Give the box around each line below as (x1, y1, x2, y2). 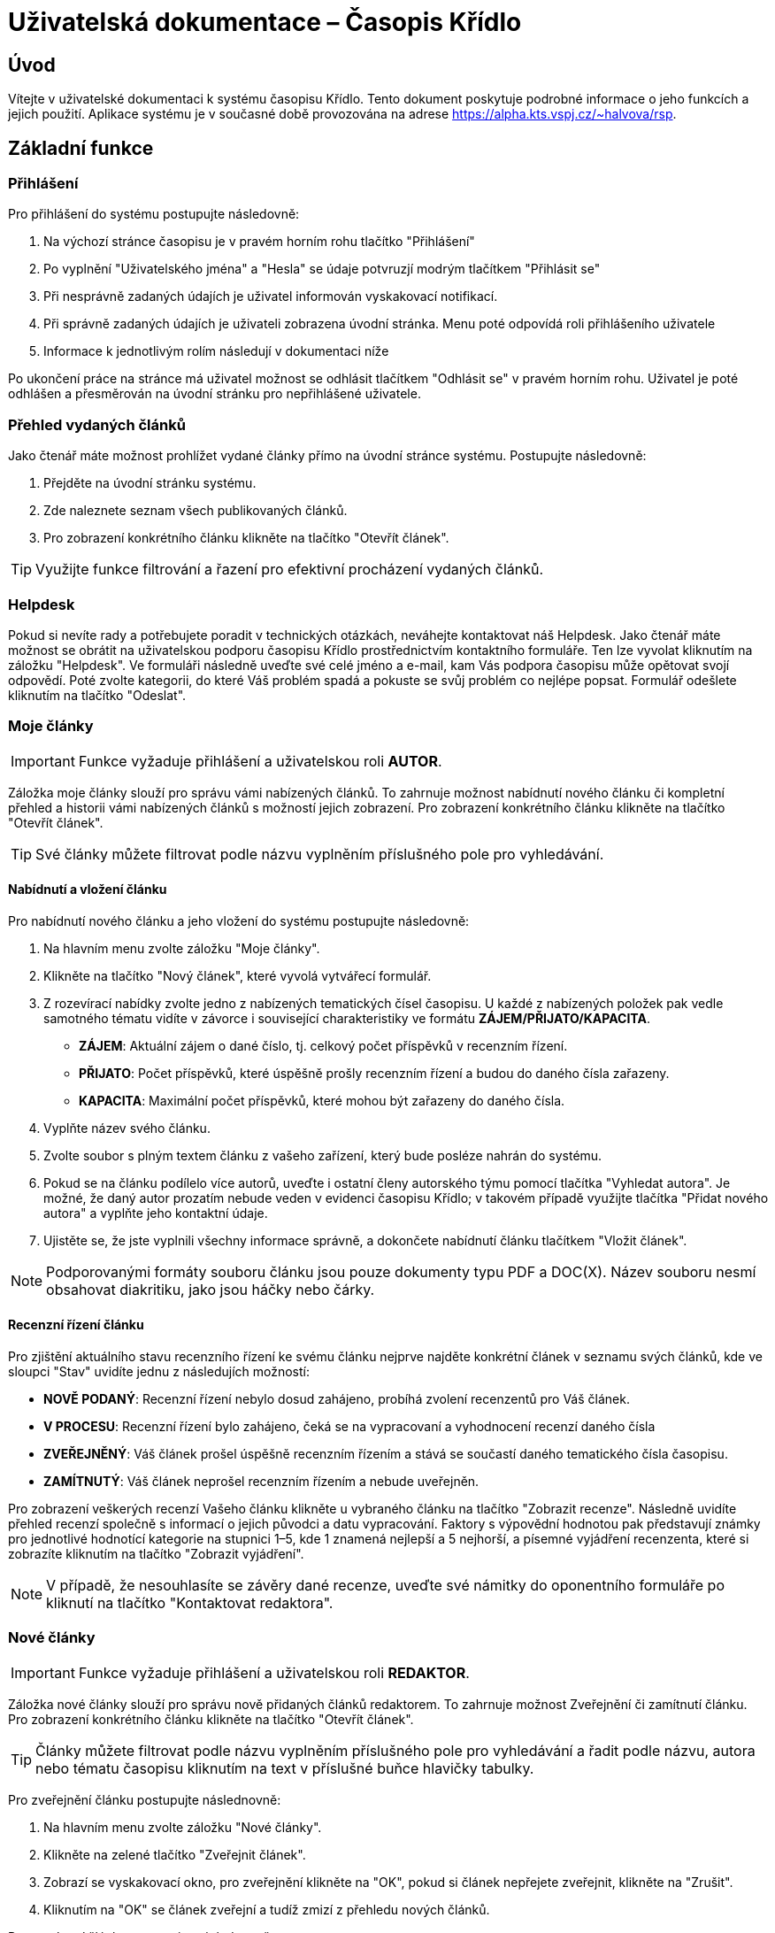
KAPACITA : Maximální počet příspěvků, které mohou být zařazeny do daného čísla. (79, 1092, 565, 1108)
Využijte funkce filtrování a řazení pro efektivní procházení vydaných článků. (35, 560, 544, 579)
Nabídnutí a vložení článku (8, 882, 167, 897)
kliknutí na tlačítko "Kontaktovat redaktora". (46, 1594, 334, 1613)
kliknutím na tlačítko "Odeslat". (8, 687, 187, 703)
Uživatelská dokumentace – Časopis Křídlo (8, 7, 522, 37)
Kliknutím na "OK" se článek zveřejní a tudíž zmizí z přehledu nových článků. (43, 1901, 490, 1917)
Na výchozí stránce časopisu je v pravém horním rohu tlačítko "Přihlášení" (43, 234, 475, 250)
